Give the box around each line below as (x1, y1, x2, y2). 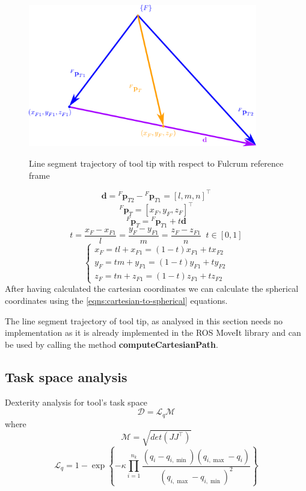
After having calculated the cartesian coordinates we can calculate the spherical (5, 282, 299, 295)
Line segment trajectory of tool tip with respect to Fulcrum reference (29, 157, 284, 170)
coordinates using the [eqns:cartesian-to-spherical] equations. (5, 294, 228, 307)
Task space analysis (5, 367, 127, 386)
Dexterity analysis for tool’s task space (5, 395, 148, 408)
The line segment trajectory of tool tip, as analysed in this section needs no (5, 314, 283, 327)
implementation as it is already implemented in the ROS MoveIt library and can (5, 326, 301, 339)
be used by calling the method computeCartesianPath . (5, 338, 218, 350)
